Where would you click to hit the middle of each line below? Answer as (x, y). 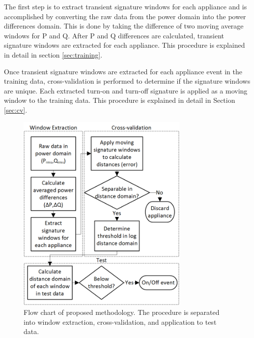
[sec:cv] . (16, 109)
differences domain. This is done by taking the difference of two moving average (124, 26)
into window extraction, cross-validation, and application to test (120, 322)
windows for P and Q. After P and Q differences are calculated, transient (114, 35)
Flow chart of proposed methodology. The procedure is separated (122, 312)
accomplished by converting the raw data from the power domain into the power (125, 16)
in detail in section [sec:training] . (53, 54)
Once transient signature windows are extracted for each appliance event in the (123, 71)
